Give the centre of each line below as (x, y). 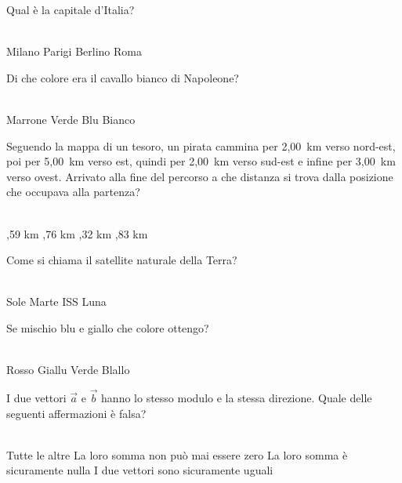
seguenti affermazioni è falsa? (76, 413)
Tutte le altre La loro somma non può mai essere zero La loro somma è (177, 454)
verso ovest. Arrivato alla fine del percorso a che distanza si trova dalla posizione (200, 176)
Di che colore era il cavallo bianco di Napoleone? (123, 77)
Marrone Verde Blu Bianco (71, 119)
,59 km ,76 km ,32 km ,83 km (77, 233)
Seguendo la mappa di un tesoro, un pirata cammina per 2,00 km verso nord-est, (201, 145)
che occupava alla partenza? (73, 192)
